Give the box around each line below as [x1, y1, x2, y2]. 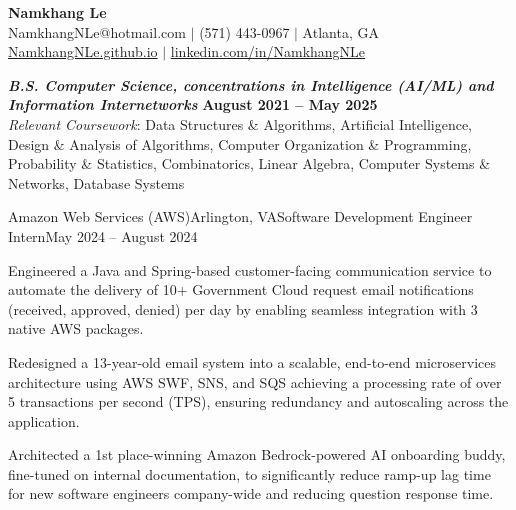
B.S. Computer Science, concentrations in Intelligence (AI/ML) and [8, 74, 494, 95]
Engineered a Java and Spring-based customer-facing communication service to [8, 259, 492, 280]
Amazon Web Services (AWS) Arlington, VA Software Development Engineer [8, 206, 473, 227]
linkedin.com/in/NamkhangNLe [170, 41, 366, 62]
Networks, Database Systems [8, 172, 185, 193]
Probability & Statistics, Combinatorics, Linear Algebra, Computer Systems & [8, 153, 491, 174]
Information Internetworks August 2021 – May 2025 [8, 94, 378, 115]
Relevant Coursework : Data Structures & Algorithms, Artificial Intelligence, [8, 113, 473, 134]
